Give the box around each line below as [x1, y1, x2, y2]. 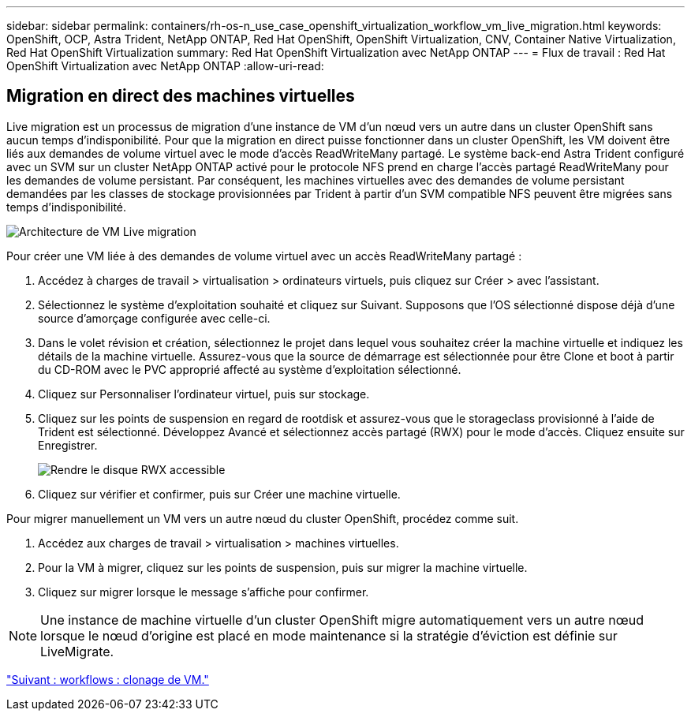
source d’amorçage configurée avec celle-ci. [38, 311, 271, 325]
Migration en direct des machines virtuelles [6, 86, 355, 106]
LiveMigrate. [40, 643, 114, 659]
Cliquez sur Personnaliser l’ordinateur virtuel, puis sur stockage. [38, 387, 370, 401]
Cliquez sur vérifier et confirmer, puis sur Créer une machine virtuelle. [38, 487, 401, 501]
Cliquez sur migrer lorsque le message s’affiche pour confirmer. [38, 584, 369, 599]
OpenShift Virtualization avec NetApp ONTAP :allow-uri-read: [6, 59, 324, 73]
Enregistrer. [38, 438, 98, 452]
